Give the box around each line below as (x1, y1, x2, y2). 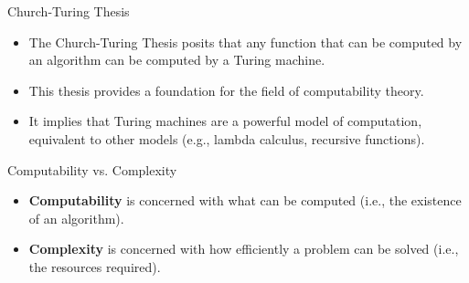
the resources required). (28, 257, 161, 276)
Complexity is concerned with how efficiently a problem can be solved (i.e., (28, 239, 459, 258)
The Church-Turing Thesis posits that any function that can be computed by (28, 32, 463, 51)
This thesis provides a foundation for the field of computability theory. (28, 80, 424, 100)
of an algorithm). (28, 208, 124, 227)
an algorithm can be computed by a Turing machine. (28, 50, 325, 69)
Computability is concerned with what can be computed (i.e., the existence (28, 191, 462, 210)
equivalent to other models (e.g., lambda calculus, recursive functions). (28, 129, 425, 148)
